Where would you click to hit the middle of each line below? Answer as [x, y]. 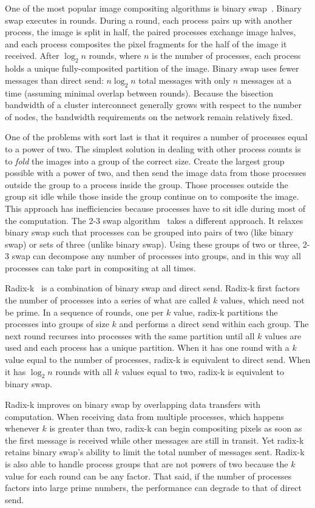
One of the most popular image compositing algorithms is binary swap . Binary [153, 8]
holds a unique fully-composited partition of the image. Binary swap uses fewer [152, 68]
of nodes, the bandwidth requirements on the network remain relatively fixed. [149, 116]
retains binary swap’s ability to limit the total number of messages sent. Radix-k [155, 452]
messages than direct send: [54, 80]
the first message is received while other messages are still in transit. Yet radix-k [154, 440]
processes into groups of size [57, 324]
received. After [32, 56]
